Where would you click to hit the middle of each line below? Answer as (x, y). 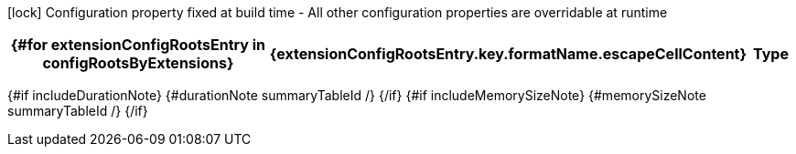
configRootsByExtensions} (138, 63)
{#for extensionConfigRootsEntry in (138, 45)
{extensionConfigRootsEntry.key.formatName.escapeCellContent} (508, 54)
